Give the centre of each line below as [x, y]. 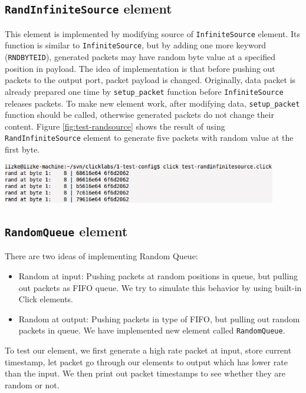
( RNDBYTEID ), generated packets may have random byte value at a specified [140, 57]
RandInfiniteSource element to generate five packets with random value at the [149, 138]
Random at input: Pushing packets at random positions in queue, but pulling [158, 276]
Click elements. [46, 299]
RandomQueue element [66, 231]
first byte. [22, 149]
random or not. [32, 384]
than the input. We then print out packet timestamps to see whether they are [145, 373]
